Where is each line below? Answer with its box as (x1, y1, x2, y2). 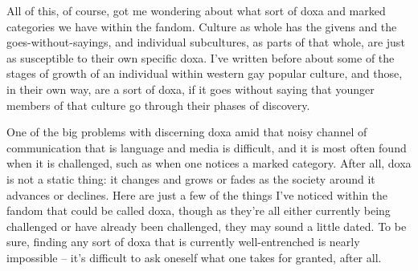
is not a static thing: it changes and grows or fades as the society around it (6, 170, 375, 187)
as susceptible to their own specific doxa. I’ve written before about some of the (6, 49, 395, 66)
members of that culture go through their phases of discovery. (6, 96, 310, 113)
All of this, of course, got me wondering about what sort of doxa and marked (6, 2, 386, 18)
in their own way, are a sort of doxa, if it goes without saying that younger (6, 80, 375, 97)
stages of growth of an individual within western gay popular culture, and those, (6, 65, 403, 82)
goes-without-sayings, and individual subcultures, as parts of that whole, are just (6, 34, 405, 51)
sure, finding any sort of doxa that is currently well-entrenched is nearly (6, 233, 360, 250)
